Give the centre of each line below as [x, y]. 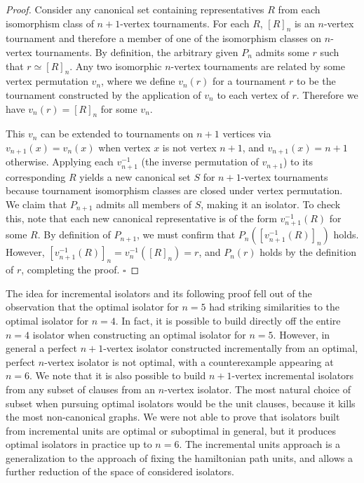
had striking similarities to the [275, 307]
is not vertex [189, 147]
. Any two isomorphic [116, 66]
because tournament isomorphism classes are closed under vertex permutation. [174, 190]
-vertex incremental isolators [293, 375]
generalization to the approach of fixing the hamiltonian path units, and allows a [179, 457]
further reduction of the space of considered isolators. [120, 471]
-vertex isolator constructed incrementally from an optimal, [230, 348]
